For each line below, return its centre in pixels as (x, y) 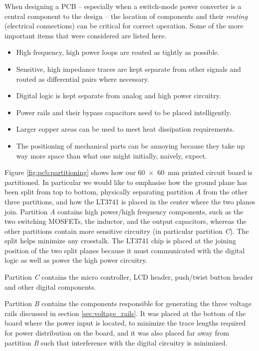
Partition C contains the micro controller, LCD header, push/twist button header (129, 277)
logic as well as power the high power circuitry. (76, 260)
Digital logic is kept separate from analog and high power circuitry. (119, 95)
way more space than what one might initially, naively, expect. (112, 155)
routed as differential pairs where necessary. (83, 79)
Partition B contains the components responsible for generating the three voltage (128, 303)
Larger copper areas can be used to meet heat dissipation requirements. (125, 129)
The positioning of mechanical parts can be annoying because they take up (130, 145)
